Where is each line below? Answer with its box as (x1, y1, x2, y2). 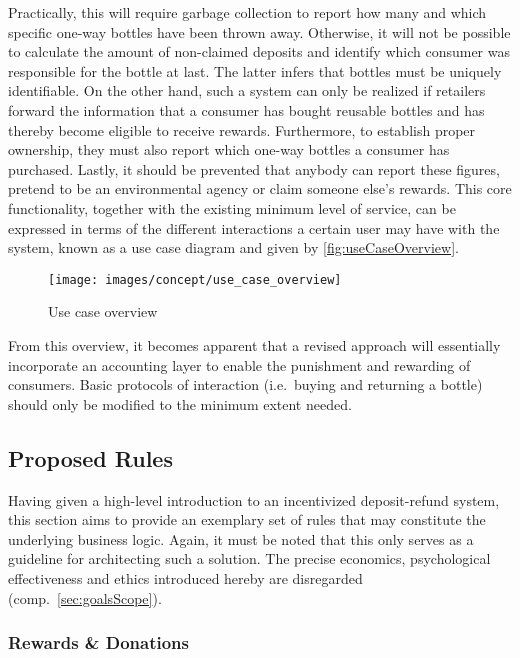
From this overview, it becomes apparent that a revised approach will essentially (8, 334, 501, 355)
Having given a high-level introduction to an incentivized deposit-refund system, (8, 489, 500, 510)
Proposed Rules (8, 442, 173, 473)
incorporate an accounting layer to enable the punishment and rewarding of (8, 354, 471, 375)
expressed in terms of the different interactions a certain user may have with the (8, 217, 500, 238)
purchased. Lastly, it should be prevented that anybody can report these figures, (8, 158, 500, 179)
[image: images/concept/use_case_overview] (48, 272, 342, 287)
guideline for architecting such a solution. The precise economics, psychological (8, 548, 491, 569)
